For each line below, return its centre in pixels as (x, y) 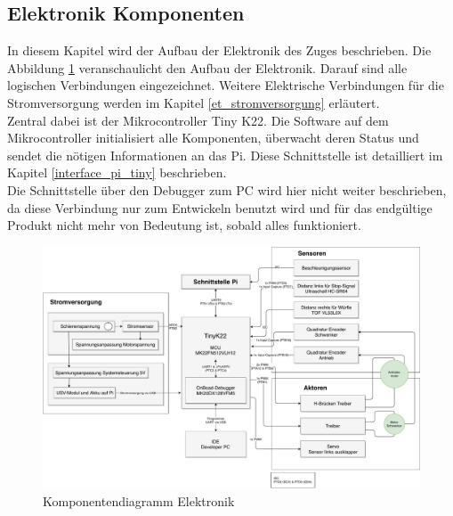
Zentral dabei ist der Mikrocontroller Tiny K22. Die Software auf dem (198, 120)
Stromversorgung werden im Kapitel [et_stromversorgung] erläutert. (194, 102)
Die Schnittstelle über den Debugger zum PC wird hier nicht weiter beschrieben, (227, 189)
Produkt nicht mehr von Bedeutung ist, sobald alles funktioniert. (184, 225)
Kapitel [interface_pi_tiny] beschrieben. (117, 172)
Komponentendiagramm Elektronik (139, 500)
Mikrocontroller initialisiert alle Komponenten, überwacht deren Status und (213, 138)
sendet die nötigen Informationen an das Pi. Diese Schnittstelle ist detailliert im (225, 155)
